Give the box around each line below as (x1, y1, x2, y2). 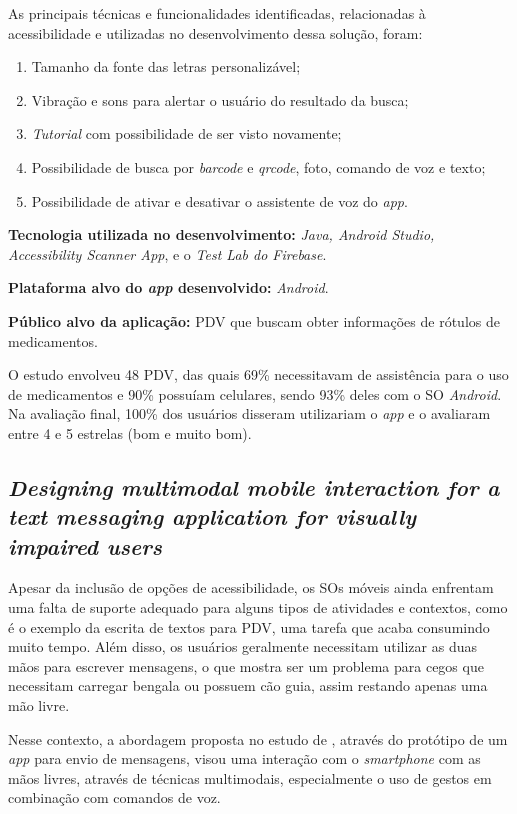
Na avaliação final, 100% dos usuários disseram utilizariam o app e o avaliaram (8, 403, 491, 424)
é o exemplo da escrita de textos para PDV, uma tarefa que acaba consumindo (8, 616, 490, 637)
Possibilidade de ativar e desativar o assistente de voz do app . (31, 190, 408, 211)
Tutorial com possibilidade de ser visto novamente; (31, 123, 342, 144)
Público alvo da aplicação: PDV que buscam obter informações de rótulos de (8, 310, 500, 331)
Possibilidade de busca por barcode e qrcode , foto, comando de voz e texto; (31, 156, 486, 177)
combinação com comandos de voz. (8, 787, 221, 808)
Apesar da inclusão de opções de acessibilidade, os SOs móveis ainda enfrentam (8, 577, 494, 598)
